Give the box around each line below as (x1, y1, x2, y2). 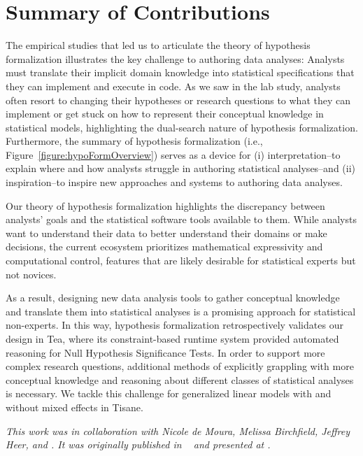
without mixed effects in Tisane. (6, 399, 143, 414)
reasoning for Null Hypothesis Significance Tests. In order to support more (6, 345, 325, 359)
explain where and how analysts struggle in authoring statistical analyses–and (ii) (6, 161, 356, 176)
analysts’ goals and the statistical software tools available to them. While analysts (6, 212, 357, 227)
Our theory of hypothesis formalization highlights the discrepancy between (6, 198, 325, 213)
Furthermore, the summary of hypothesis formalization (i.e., (6, 134, 263, 148)
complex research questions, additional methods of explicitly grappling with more (6, 359, 354, 373)
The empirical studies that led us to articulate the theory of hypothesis (6, 38, 311, 52)
